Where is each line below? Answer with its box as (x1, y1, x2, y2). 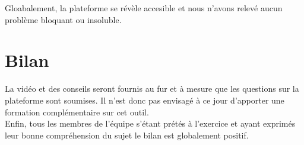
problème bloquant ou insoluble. (5, 13, 122, 25)
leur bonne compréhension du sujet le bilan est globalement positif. (5, 128, 249, 141)
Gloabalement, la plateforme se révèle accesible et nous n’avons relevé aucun (5, 2, 283, 14)
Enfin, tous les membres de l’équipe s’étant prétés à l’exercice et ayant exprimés (5, 117, 296, 130)
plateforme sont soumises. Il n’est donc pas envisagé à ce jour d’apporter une (5, 94, 284, 106)
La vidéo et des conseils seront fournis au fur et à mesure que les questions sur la (5, 82, 299, 95)
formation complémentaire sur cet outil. (5, 105, 149, 118)
